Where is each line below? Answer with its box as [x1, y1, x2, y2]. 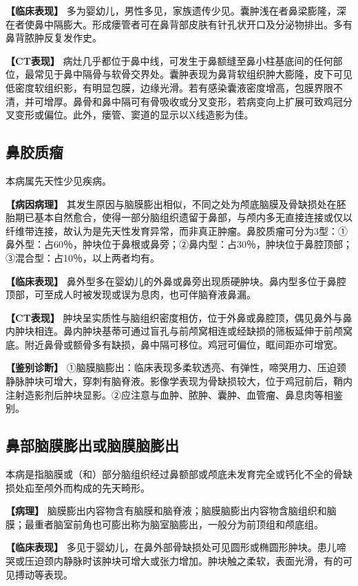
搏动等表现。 [14, 567, 73, 581]
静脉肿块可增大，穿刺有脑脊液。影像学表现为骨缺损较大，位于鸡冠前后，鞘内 [6, 374, 352, 388]
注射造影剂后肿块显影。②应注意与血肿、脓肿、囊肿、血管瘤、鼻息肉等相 [6, 387, 333, 401]
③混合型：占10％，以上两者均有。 [6, 250, 160, 264]
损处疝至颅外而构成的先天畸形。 [6, 480, 150, 494]
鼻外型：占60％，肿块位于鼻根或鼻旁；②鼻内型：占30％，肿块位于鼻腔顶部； [6, 237, 352, 251]
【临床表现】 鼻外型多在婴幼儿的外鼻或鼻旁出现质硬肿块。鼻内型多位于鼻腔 [6, 273, 346, 288]
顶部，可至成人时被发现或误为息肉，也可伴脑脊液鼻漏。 [6, 287, 256, 302]
